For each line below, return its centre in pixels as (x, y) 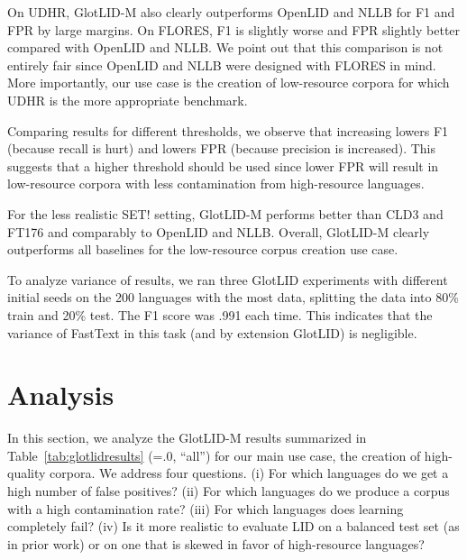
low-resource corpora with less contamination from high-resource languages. (216, 184)
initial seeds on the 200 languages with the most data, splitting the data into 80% (233, 297)
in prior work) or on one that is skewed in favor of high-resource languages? (216, 543)
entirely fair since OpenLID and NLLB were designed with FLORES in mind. (222, 64)
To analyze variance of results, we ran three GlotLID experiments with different (228, 279)
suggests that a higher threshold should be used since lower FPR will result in (223, 165)
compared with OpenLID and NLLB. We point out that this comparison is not (225, 47)
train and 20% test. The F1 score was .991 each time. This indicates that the (220, 314)
